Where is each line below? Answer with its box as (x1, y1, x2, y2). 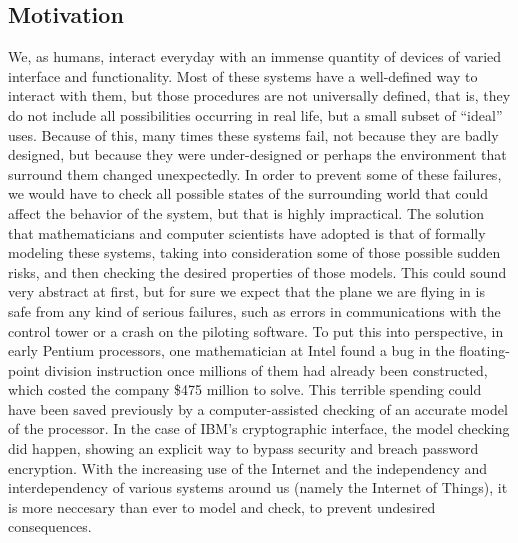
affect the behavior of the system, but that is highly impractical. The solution (8, 202, 484, 223)
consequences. (8, 516, 92, 537)
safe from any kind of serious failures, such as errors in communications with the (8, 300, 501, 321)
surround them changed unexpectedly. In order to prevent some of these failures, (8, 163, 502, 184)
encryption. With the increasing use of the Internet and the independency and (8, 457, 488, 478)
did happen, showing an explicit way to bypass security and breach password (8, 438, 479, 459)
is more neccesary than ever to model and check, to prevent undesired (8, 496, 436, 517)
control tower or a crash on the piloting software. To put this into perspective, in (8, 320, 504, 341)
